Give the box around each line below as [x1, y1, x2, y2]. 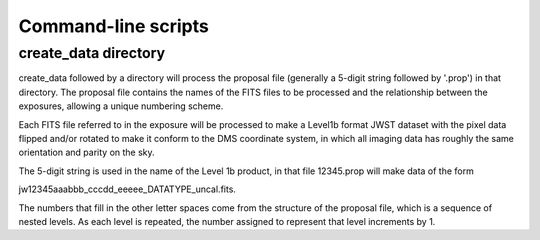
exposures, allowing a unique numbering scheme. [18, 100, 224, 112]
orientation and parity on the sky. [18, 146, 155, 159]
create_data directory [18, 44, 165, 62]
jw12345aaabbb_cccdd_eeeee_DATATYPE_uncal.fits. [18, 183, 237, 195]
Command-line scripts [18, 15, 209, 37]
